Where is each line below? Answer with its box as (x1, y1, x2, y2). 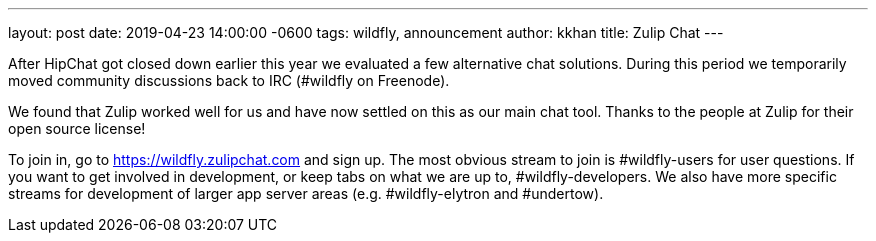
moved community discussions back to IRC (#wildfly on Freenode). (8, 72, 450, 89)
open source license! (8, 120, 146, 137)
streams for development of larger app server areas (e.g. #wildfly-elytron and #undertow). (8, 185, 604, 202)
